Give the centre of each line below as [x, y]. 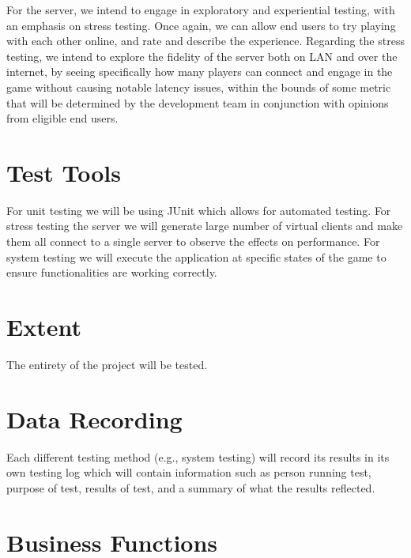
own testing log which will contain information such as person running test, [189, 472]
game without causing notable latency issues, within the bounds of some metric [199, 87]
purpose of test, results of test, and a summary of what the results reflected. [191, 487]
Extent [44, 327]
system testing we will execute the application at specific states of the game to [196, 256]
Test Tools [64, 172]
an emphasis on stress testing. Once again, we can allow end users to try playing [201, 25]
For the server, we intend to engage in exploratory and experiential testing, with [201, 9]
